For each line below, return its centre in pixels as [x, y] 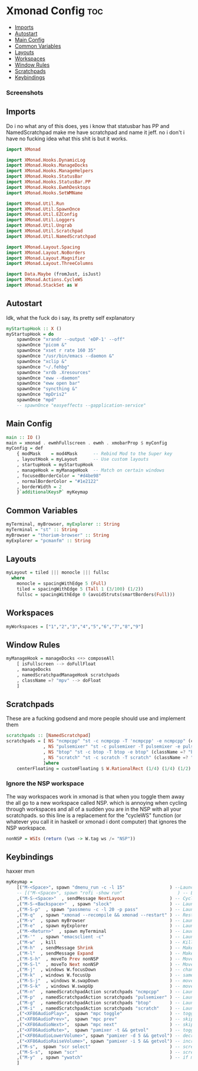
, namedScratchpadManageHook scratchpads [68, 675]
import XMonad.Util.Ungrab [39, 225]
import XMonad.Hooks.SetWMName [44, 193]
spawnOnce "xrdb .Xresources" [54, 372]
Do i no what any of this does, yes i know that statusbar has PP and [88, 126]
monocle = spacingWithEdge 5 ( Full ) [62, 584]
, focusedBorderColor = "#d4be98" [59, 476]
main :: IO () [24, 437]
